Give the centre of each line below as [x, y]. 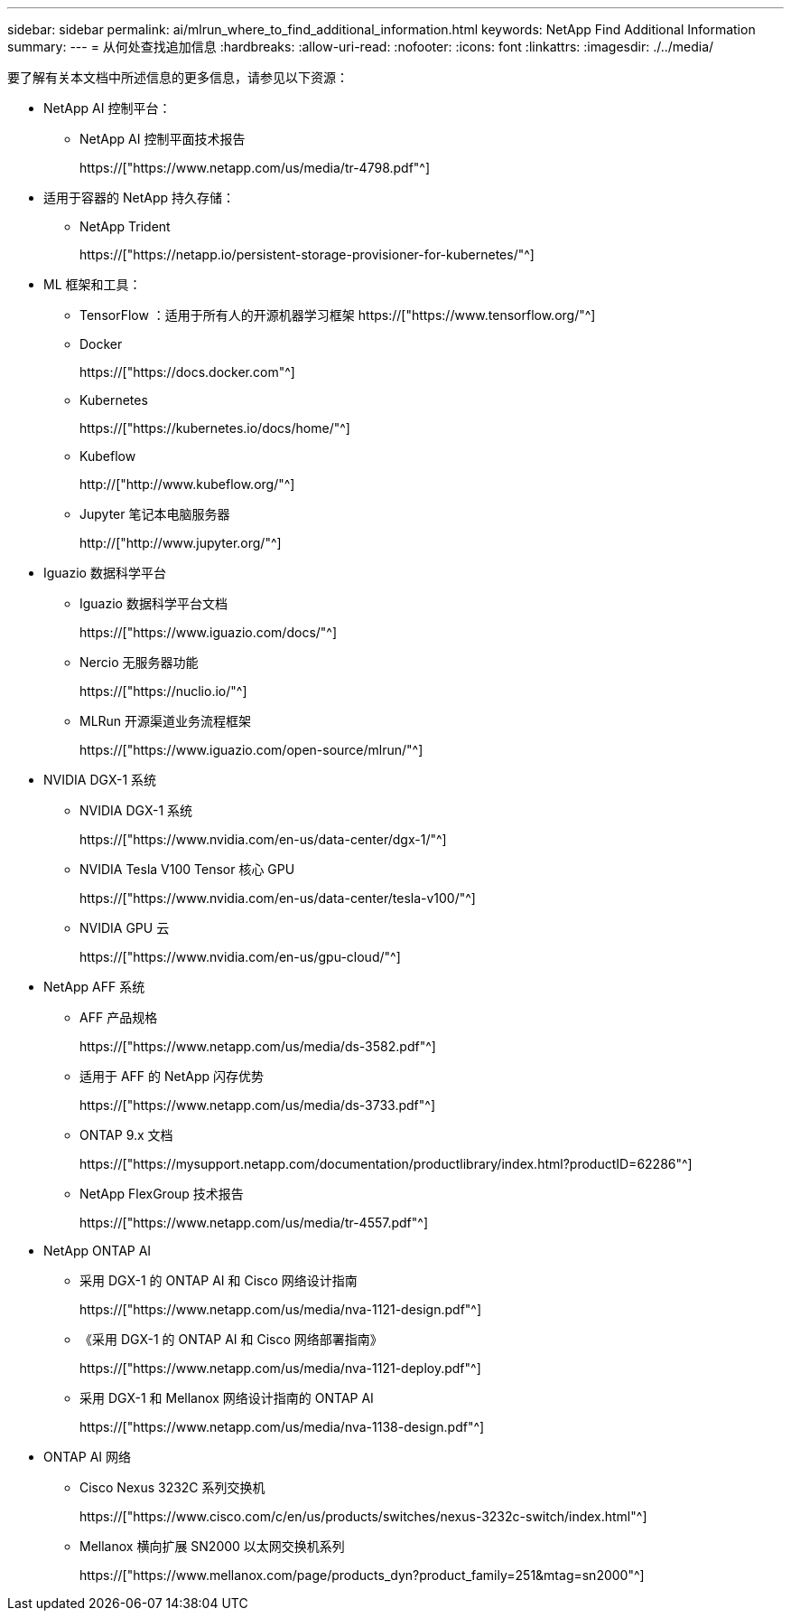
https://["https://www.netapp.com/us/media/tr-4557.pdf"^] [254, 1223]
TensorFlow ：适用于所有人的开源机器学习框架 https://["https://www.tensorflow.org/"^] [338, 315]
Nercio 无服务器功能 [139, 662]
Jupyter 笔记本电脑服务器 [155, 514]
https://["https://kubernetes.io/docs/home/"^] [215, 428]
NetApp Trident [125, 226]
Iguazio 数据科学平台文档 [154, 603]
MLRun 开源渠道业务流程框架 [166, 721]
